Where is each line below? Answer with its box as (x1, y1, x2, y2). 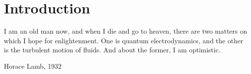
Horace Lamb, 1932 (4, 61, 62, 71)
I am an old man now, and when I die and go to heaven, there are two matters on (4, 26, 248, 36)
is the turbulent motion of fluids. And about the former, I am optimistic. (4, 45, 221, 55)
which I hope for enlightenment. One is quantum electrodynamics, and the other (4, 35, 243, 45)
